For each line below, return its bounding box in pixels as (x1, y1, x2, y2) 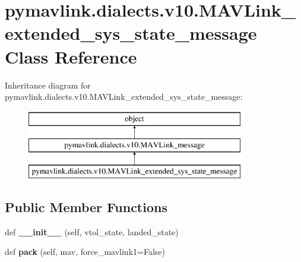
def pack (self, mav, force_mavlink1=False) (5, 245, 165, 258)
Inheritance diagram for (5, 78, 91, 91)
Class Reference (5, 44, 137, 68)
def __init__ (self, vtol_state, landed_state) (5, 225, 179, 238)
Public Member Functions (5, 198, 167, 216)
